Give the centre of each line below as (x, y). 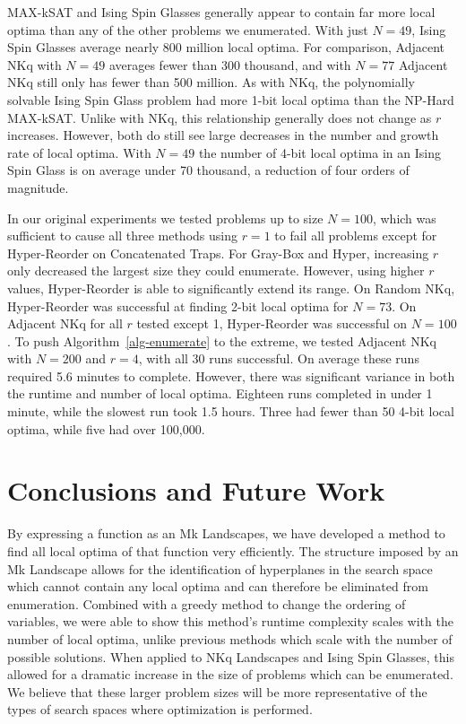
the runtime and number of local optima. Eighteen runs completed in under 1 (220, 393)
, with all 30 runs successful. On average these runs (279, 358)
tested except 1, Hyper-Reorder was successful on (272, 323)
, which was (404, 218)
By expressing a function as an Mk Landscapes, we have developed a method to (226, 533)
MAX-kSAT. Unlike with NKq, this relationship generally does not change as (220, 117)
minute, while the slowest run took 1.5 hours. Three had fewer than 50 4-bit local (231, 411)
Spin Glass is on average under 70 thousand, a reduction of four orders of (208, 170)
